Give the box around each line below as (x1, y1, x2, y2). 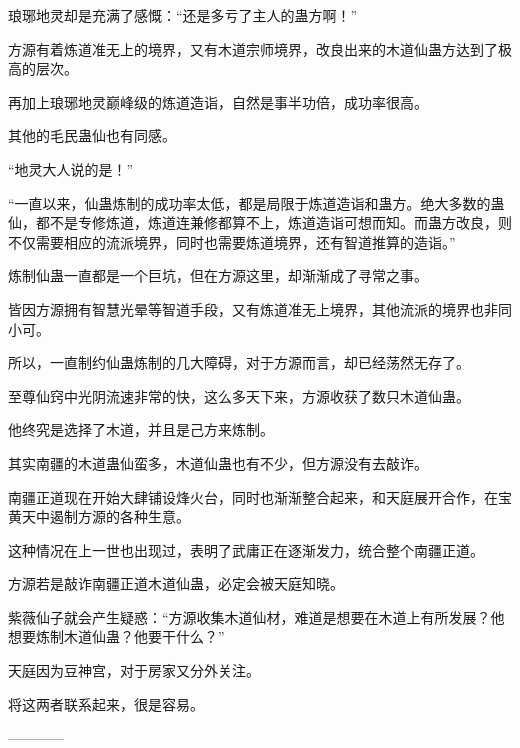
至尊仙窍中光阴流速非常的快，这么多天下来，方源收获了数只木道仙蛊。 (8, 385, 470, 406)
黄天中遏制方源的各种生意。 (8, 506, 190, 527)
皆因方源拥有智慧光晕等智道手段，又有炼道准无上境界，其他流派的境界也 (8, 298, 484, 319)
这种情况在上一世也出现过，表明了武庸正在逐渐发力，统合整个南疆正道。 (8, 539, 484, 560)
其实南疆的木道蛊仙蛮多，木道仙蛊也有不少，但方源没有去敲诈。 (8, 452, 428, 473)
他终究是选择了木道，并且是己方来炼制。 (8, 419, 274, 440)
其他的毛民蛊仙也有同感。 (8, 125, 176, 146)
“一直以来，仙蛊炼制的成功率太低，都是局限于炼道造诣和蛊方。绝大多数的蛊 (8, 192, 505, 213)
